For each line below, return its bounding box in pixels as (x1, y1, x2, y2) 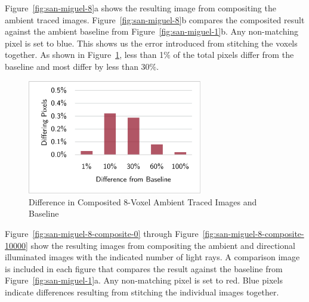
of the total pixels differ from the (173, 48, 294, 61)
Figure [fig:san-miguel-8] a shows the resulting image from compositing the (5, 2, 276, 14)
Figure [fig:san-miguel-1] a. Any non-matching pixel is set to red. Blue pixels (5, 274, 283, 286)
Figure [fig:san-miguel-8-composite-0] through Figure (5, 227, 199, 240)
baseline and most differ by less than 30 (5, 60, 150, 72)
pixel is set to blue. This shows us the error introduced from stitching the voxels (5, 36, 298, 49)
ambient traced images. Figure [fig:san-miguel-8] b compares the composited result (5, 13, 305, 26)
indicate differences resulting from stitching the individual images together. (5, 286, 279, 298)
